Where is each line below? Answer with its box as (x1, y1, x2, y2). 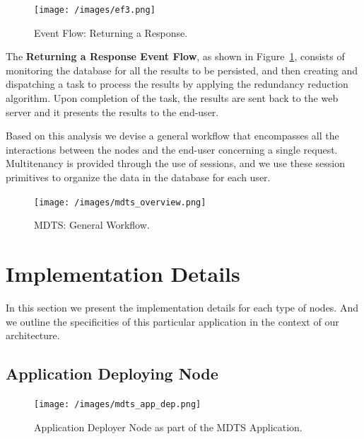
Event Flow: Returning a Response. (34, 25, 188, 40)
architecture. (6, 328, 60, 343)
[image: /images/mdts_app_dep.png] (34, 399, 201, 409)
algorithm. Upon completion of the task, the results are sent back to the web (6, 91, 339, 106)
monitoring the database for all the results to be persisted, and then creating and (6, 62, 358, 77)
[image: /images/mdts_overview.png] (34, 197, 206, 207)
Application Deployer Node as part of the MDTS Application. (34, 419, 303, 434)
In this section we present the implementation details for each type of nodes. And (6, 300, 358, 314)
